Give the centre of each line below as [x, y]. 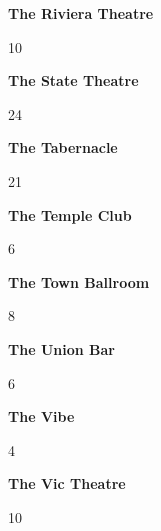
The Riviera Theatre [81, 13]
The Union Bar [61, 348]
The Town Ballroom [79, 281]
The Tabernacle [63, 147]
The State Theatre [73, 80]
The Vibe [41, 416]
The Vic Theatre [67, 483]
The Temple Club [70, 214]
